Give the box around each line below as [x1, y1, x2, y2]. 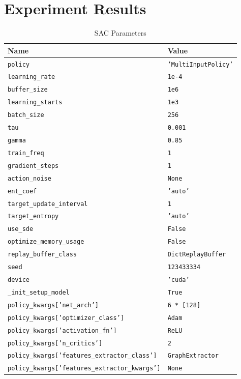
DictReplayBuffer [167, 251, 226, 258]
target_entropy [8, 213, 59, 220]
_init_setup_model [8, 288, 70, 296]
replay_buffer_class [8, 251, 77, 258]
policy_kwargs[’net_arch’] [8, 301, 99, 309]
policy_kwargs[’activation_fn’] [8, 327, 117, 334]
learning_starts [8, 99, 63, 106]
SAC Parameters [94, 27, 146, 38]
